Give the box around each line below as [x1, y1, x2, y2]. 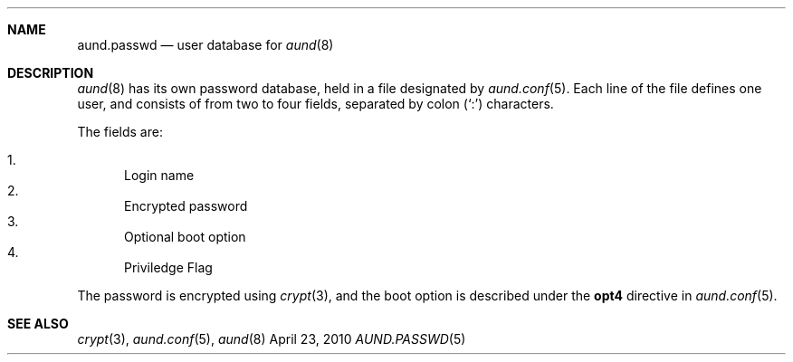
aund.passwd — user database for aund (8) [77, 37, 334, 52]
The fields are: [77, 124, 163, 139]
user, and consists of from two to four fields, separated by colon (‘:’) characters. [77, 96, 554, 111]
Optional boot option [124, 229, 246, 244]
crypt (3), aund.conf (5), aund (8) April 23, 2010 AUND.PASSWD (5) [77, 331, 466, 347]
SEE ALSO [7, 316, 69, 331]
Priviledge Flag [124, 260, 213, 275]
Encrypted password [124, 198, 248, 214]
